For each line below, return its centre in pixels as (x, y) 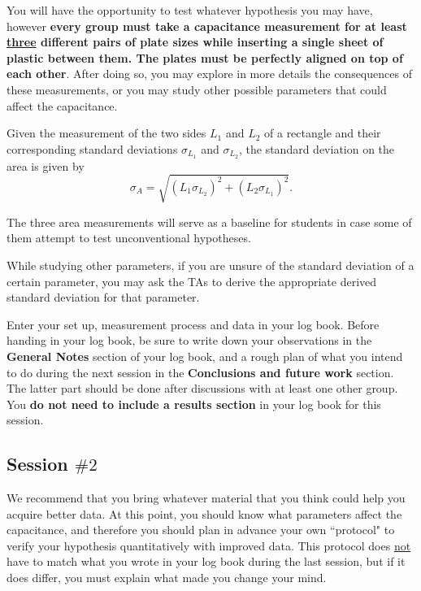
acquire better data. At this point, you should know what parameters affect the (204, 513)
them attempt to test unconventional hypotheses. (129, 238)
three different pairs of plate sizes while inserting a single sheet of (195, 42)
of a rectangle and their (323, 133)
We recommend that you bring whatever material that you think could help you (206, 498)
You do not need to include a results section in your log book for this (194, 404)
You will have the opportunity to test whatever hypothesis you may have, (190, 10)
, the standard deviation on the (317, 148)
